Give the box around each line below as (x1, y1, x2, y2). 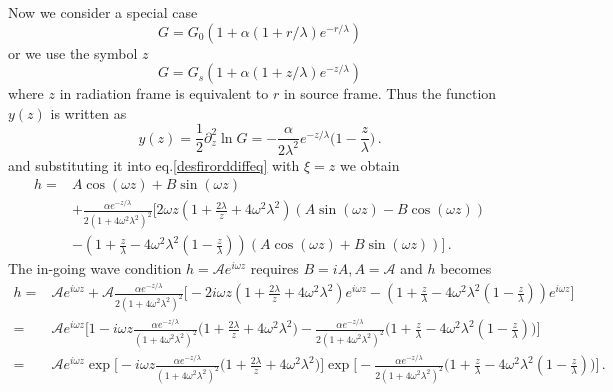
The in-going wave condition (8, 258, 182, 279)
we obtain (339, 154, 400, 175)
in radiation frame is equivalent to (59, 83, 269, 104)
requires (250, 258, 299, 279)
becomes (440, 258, 492, 279)
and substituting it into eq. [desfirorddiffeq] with (8, 154, 300, 175)
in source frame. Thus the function (283, 83, 497, 104)
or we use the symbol (8, 42, 138, 63)
